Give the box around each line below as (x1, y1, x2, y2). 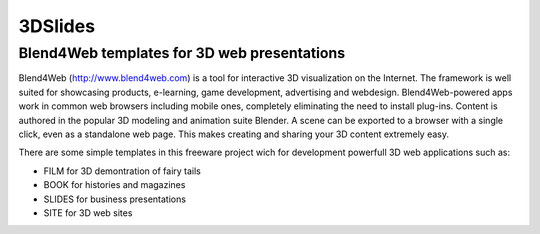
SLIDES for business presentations (43, 193, 187, 205)
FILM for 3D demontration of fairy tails (43, 165, 202, 177)
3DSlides (18, 15, 95, 37)
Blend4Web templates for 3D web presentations (18, 44, 346, 62)
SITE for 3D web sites (43, 206, 133, 219)
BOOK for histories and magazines (43, 179, 186, 191)
